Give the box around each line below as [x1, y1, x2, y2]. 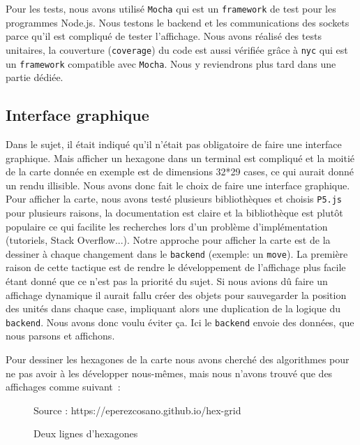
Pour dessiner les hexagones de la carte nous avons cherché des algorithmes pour [6, 352, 350, 367]
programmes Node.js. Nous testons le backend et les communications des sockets [6, 15, 350, 29]
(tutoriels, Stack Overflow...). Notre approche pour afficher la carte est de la [6, 233, 331, 247]
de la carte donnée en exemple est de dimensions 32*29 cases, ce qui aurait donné [6, 164, 354, 179]
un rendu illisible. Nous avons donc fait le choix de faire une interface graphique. [6, 177, 350, 192]
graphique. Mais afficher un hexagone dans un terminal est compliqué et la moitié [6, 150, 355, 165]
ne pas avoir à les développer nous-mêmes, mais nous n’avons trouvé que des [6, 365, 333, 380]
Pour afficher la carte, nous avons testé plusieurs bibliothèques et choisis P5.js [6, 191, 343, 206]
